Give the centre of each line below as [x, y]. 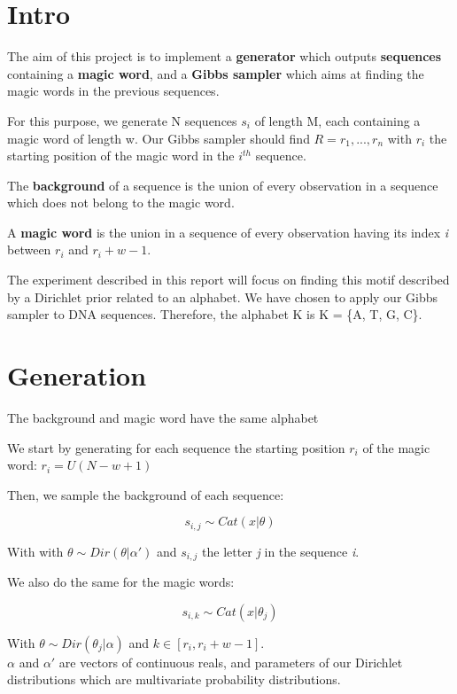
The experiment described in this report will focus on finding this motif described [228, 280]
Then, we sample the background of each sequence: [146, 494]
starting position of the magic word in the [121, 156]
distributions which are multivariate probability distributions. [174, 679]
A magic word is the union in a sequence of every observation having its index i [228, 232]
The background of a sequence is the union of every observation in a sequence [223, 185]
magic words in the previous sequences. [113, 91]
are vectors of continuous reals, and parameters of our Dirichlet [231, 662]
